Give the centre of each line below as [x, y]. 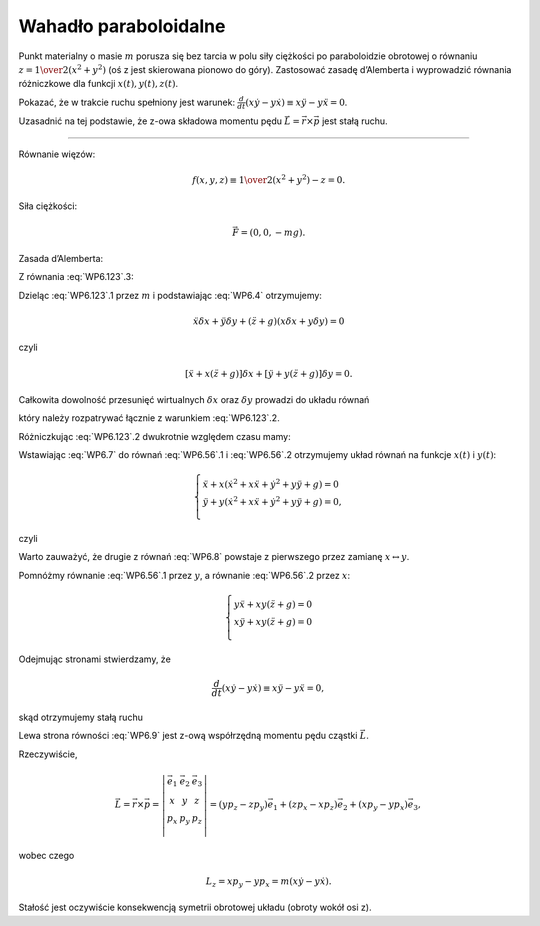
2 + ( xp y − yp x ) [376, 805]
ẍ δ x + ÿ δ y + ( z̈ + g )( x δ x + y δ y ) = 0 [269, 321]
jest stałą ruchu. [355, 121]
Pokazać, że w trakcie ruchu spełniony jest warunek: [126, 102]
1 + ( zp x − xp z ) [305, 805]
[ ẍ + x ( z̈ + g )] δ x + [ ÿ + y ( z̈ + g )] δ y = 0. [269, 373]
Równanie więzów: [57, 154]
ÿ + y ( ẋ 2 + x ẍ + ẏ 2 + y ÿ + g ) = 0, [272, 501]
